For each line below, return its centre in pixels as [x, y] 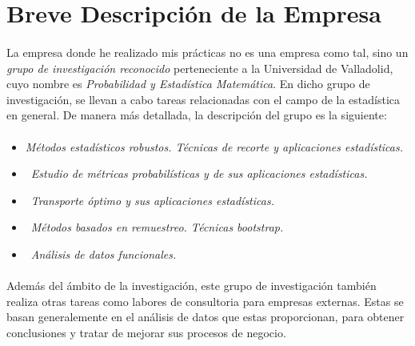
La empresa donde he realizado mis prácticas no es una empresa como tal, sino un [207, 52]
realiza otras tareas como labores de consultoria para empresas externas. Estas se [205, 301]
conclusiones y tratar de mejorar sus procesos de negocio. [146, 332]
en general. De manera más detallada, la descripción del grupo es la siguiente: [197, 115]
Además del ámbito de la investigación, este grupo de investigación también [192, 286]
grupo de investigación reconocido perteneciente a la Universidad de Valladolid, [200, 68]
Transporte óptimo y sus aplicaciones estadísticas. [152, 200]
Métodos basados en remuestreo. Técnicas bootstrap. [157, 227]
